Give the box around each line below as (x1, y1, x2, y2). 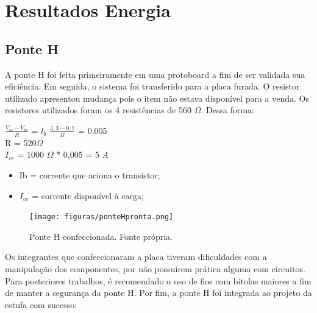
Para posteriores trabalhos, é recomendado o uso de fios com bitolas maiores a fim (5, 274, 312, 287)
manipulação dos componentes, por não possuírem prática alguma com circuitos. (5, 262, 305, 275)
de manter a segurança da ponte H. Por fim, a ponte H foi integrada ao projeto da (5, 286, 312, 299)
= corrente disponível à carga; (32, 189, 144, 202)
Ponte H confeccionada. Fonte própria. (29, 230, 173, 242)
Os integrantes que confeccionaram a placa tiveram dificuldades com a (5, 250, 267, 263)
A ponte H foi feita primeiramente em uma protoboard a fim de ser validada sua (5, 68, 305, 80)
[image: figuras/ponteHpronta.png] (29, 213, 174, 222)
